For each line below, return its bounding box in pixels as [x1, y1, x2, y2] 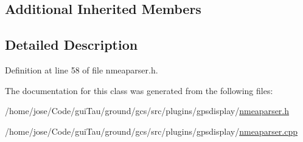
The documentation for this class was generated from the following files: [5, 84, 273, 96]
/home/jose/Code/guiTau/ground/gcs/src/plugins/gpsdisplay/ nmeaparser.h [5, 104, 290, 117]
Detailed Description [5, 35, 138, 54]
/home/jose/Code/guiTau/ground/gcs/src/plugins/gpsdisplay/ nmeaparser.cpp [5, 124, 298, 137]
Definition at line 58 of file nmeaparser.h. [5, 63, 158, 76]
